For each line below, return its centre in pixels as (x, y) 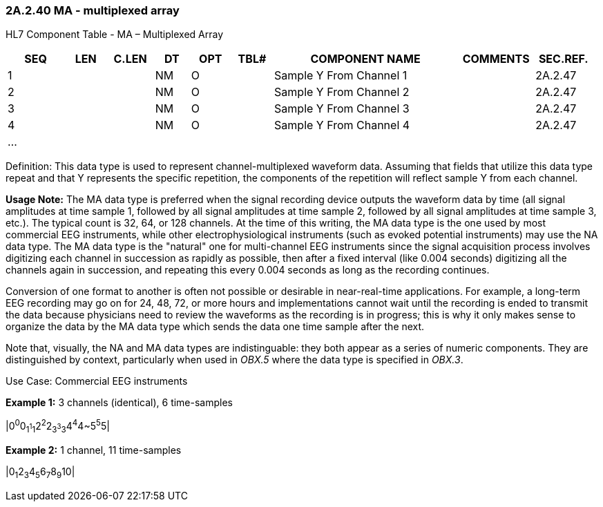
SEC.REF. (563, 59)
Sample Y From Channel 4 (342, 125)
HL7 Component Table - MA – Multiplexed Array (114, 35)
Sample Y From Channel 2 (342, 92)
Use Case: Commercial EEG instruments (97, 381)
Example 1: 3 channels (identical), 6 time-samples (119, 403)
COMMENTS (496, 59)
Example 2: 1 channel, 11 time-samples (94, 450)
